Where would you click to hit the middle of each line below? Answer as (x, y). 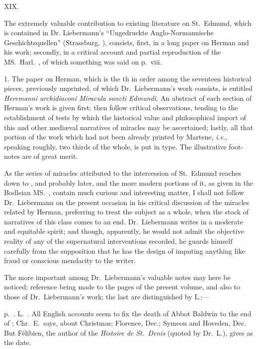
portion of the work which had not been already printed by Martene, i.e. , (116, 137)
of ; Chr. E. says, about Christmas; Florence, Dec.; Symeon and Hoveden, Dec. (125, 323)
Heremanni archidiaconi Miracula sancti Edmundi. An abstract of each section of (128, 98)
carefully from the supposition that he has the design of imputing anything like (125, 250)
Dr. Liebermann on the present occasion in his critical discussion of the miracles (127, 202)
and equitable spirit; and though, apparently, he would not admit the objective (124, 231)
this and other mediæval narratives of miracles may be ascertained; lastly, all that (129, 127)
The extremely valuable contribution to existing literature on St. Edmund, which (128, 23)
